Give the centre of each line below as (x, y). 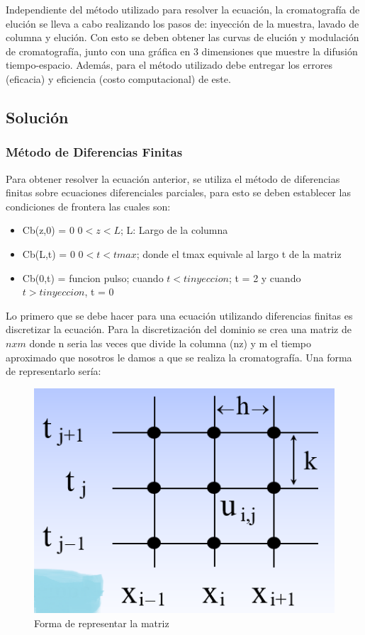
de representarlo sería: (54, 371)
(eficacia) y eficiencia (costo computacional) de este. (118, 78)
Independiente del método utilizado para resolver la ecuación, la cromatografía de (183, 9)
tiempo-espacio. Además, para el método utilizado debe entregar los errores (169, 65)
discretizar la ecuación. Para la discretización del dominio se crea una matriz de (179, 329)
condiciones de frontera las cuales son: (88, 206)
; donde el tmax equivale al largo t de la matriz (239, 253)
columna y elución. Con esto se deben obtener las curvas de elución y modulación (182, 37)
